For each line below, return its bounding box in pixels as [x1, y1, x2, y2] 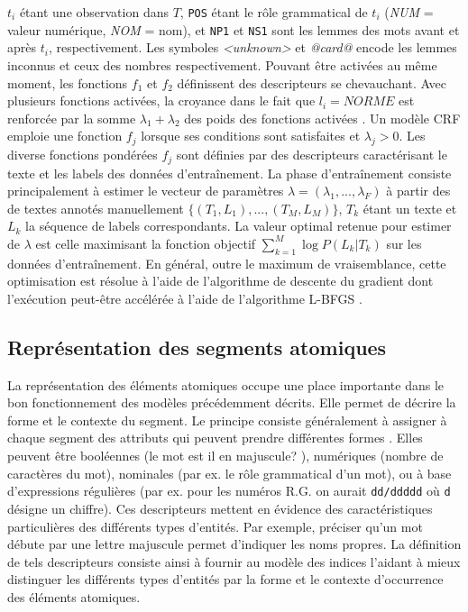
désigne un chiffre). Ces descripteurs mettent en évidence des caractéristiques [7, 498, 433, 517]
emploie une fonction [7, 126, 123, 145]
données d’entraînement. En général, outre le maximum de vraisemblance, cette [7, 253, 446, 272]
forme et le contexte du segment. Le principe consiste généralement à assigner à [7, 410, 447, 429]
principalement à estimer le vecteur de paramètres [7, 181, 284, 200]
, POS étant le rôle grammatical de [179, 3, 368, 21]
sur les [386, 233, 422, 252]
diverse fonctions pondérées [7, 145, 158, 164]
